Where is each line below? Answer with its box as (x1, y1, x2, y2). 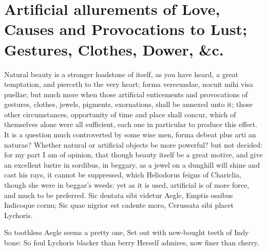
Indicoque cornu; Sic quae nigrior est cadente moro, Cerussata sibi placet (4, 200, 234, 210)
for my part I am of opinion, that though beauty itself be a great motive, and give (4, 149, 263, 160)
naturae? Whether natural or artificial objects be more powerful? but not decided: (4, 139, 262, 150)
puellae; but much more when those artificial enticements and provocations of (4, 88, 248, 99)
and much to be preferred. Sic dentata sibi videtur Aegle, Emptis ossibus (4, 189, 233, 200)
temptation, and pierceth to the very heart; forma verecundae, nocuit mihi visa (4, 79, 253, 89)
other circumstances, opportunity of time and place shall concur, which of (4, 109, 236, 119)
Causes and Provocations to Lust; (4, 19, 247, 40)
